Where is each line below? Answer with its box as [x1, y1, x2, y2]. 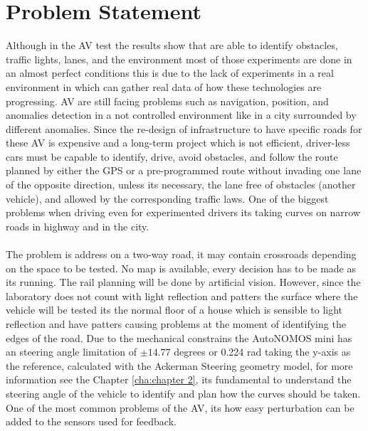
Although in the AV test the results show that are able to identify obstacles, [6, 38, 338, 53]
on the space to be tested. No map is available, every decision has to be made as [6, 260, 356, 275]
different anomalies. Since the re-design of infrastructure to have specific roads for [6, 121, 362, 136]
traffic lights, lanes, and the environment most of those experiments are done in [6, 51, 352, 66]
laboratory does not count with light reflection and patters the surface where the [6, 288, 358, 303]
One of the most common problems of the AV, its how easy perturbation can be [6, 400, 354, 415]
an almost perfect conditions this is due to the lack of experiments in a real [6, 65, 334, 80]
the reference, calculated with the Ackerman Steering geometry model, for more [6, 358, 353, 373]
